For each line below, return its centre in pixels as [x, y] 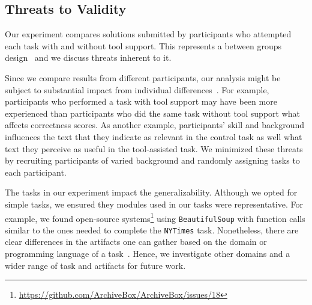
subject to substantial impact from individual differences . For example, [137, 89]
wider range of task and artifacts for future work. [95, 265]
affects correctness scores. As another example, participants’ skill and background [154, 125]
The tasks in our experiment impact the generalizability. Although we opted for [151, 192]
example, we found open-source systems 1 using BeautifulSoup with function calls [155, 217]
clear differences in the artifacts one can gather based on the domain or [136, 242]
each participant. [36, 172]
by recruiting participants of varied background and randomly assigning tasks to [152, 160]
